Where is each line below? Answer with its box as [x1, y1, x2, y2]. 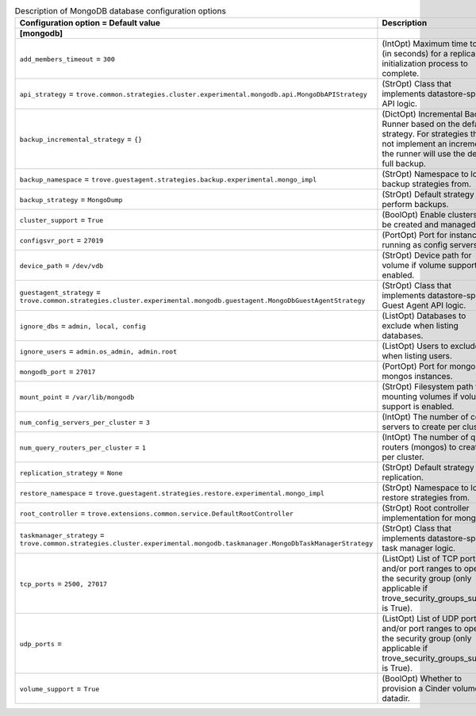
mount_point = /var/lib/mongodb [19, 391, 135, 402]
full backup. [382, 159, 426, 170]
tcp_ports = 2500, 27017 [19, 578, 107, 589]
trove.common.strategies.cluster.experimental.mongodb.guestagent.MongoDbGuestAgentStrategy [19, 296, 366, 304]
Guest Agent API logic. [382, 300, 466, 311]
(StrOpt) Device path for [382, 250, 472, 261]
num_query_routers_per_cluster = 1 [19, 442, 147, 453]
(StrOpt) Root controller [382, 503, 470, 514]
